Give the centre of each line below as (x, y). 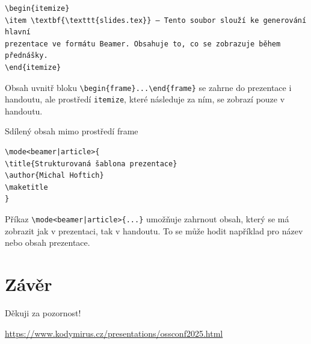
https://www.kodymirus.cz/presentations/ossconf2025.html (114, 333)
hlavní (18, 32)
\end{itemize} (33, 67)
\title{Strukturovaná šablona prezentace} (91, 164)
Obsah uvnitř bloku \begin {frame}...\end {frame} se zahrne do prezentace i (148, 87)
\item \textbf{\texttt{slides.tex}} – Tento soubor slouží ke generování (156, 20)
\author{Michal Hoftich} (54, 176)
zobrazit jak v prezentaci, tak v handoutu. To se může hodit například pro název (154, 230)
